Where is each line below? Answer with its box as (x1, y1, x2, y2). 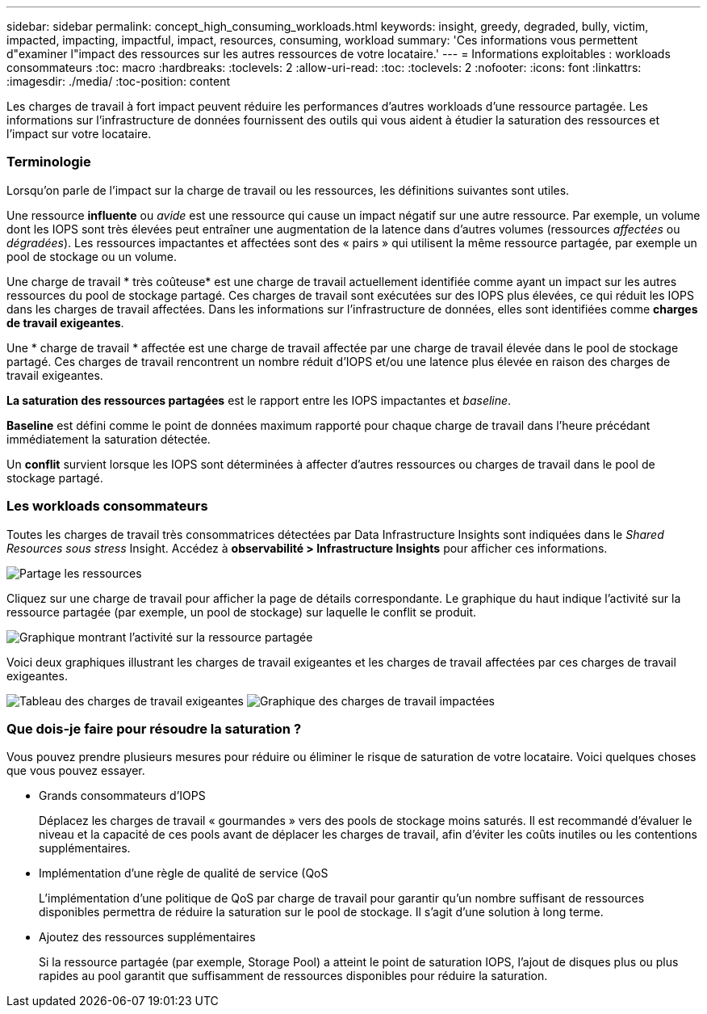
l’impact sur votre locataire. (6, 127, 152, 141)
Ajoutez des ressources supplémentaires (39, 930, 256, 945)
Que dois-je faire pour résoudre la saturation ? (6, 720, 302, 737)
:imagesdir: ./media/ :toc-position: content (6, 74, 230, 88)
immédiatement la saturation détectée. (6, 431, 211, 446)
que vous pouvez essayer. (6, 764, 145, 778)
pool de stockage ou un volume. (6, 249, 178, 263)
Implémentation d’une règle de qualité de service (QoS (39, 866, 328, 881)
